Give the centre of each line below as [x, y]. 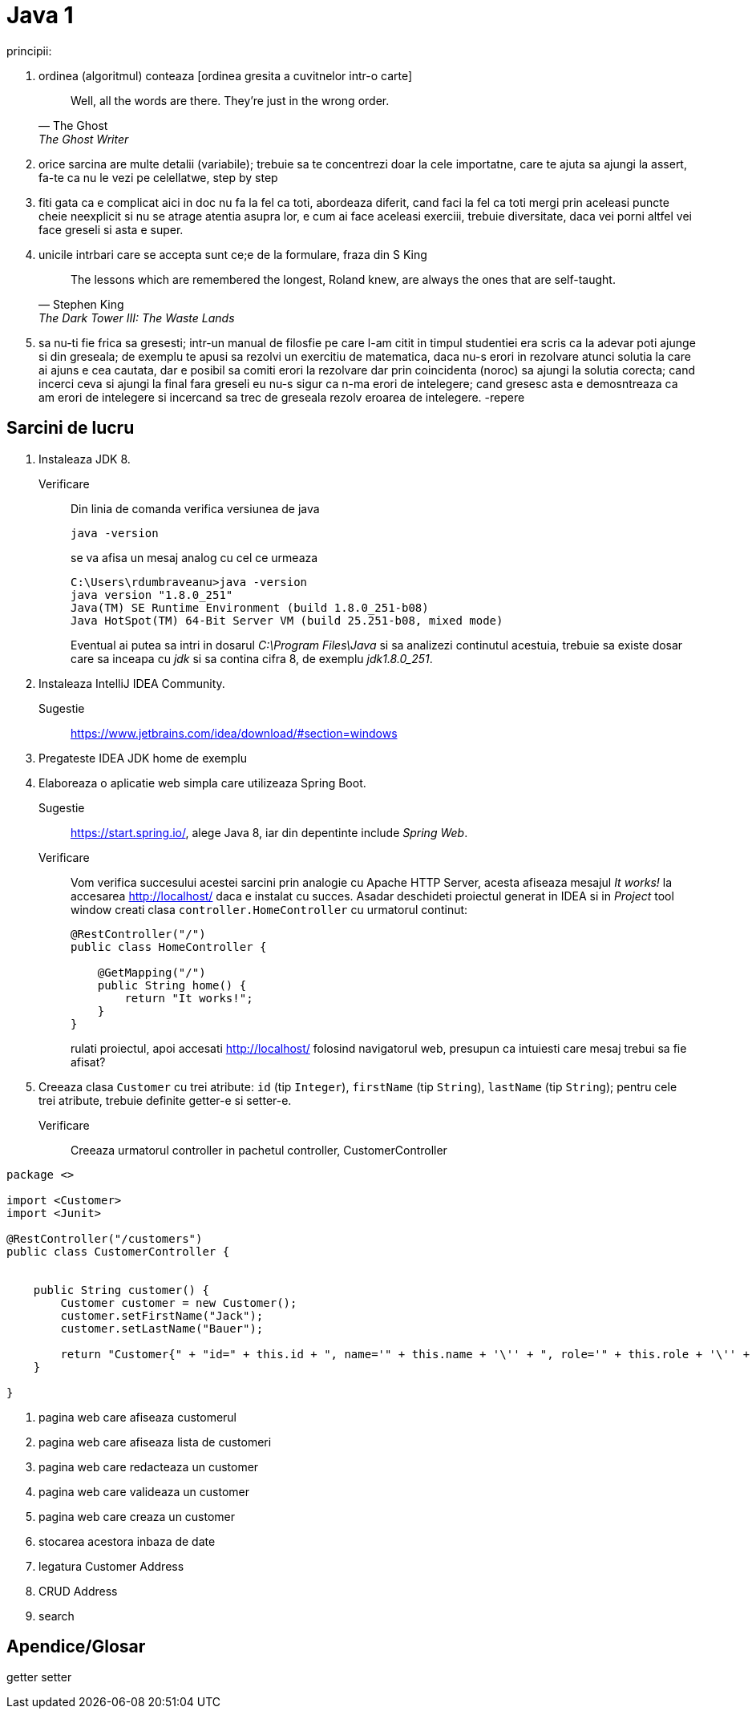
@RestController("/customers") [105, 1238]
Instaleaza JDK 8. [85, 459]
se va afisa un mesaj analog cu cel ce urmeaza [194, 557]
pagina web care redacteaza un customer [149, 1466]
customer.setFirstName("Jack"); [162, 1315]
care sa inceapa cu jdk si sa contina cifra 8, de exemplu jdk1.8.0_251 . [252, 658]
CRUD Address [78, 1591]
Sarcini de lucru [71, 428]
